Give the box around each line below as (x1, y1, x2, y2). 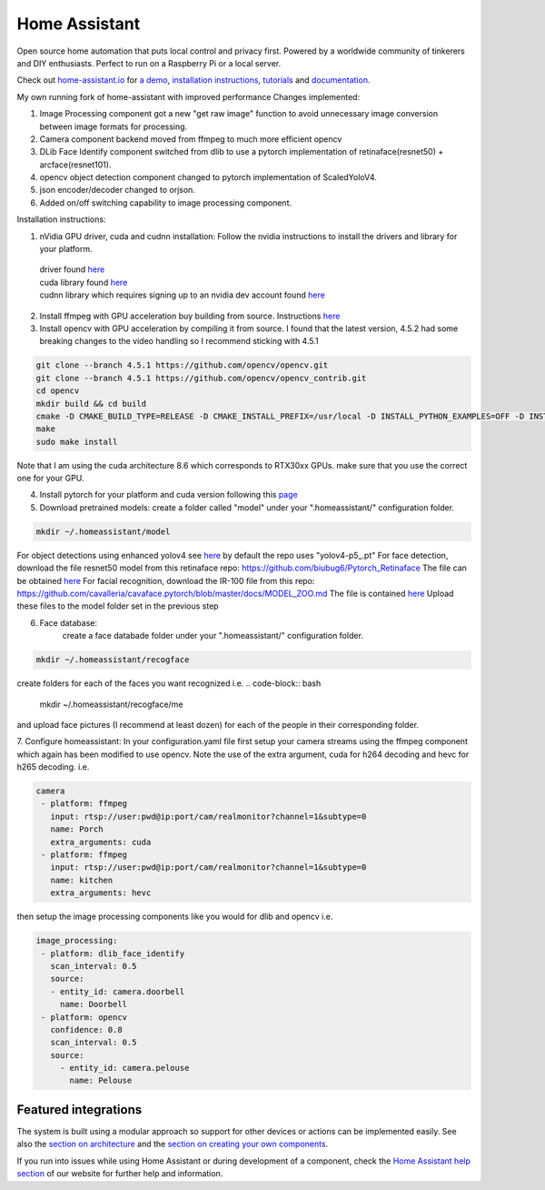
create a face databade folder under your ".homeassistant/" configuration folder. (62, 630, 363, 641)
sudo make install (35, 437, 118, 447)
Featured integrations (16, 1102, 143, 1117)
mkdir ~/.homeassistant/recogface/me (39, 699, 183, 710)
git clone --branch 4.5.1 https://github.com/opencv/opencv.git (35, 360, 329, 370)
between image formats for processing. (39, 121, 188, 132)
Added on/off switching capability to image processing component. (39, 197, 292, 208)
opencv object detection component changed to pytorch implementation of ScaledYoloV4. (39, 172, 377, 183)
